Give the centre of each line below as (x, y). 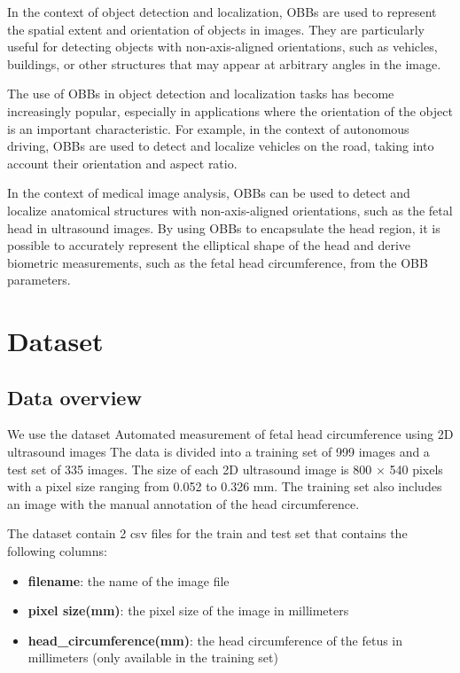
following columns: (57, 551)
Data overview (74, 397)
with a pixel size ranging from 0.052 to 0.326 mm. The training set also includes (225, 486)
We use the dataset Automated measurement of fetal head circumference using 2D (230, 434)
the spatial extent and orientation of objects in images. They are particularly (216, 29)
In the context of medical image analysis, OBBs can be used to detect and (209, 193)
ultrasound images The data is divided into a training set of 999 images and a (218, 452)
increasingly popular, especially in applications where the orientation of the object (230, 110)
